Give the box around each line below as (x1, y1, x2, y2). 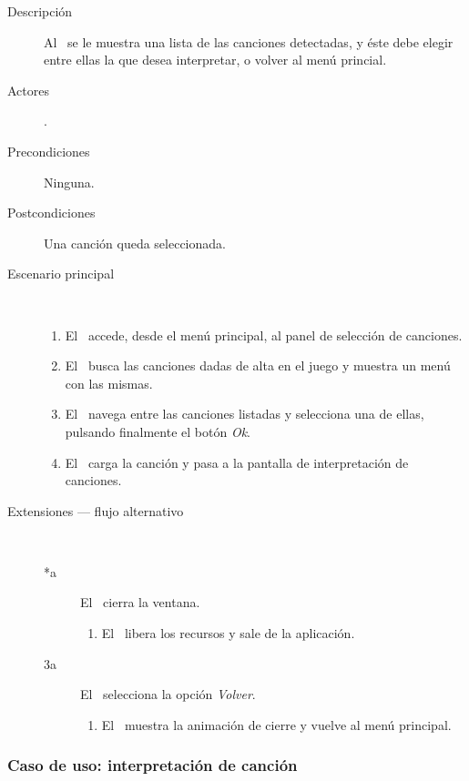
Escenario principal (7, 264, 115, 283)
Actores (7, 80, 49, 99)
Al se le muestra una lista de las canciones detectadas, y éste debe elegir (44, 32, 454, 51)
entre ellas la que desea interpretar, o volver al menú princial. (44, 50, 387, 69)
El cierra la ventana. (80, 593, 200, 612)
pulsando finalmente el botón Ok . (65, 421, 250, 441)
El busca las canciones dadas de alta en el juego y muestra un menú (65, 356, 451, 375)
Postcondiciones (7, 203, 96, 222)
